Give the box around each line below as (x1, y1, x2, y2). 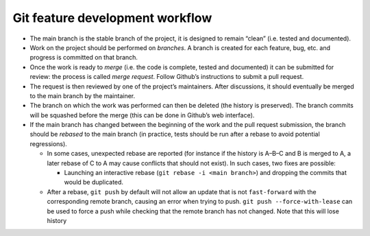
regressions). (29, 139, 68, 147)
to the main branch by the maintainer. (29, 91, 136, 99)
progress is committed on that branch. (29, 54, 138, 62)
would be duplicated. (64, 178, 123, 187)
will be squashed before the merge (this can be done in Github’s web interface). (29, 110, 255, 119)
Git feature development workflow (12, 10, 212, 25)
